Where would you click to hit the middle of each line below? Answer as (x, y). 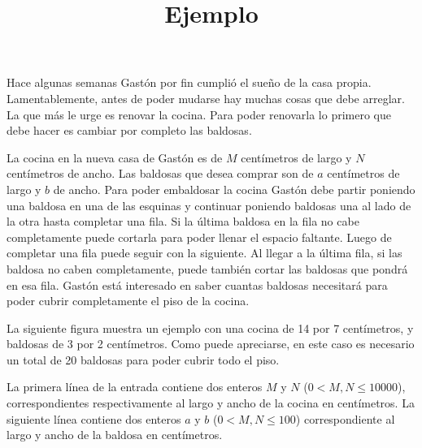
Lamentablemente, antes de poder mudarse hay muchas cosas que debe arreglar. (206, 98)
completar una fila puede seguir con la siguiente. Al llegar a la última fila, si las (204, 253)
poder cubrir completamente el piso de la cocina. (128, 301)
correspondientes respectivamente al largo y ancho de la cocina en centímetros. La (211, 403)
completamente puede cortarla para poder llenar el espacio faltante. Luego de (199, 237)
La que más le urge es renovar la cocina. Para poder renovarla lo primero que (199, 114)
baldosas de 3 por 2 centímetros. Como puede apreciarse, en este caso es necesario (211, 344)
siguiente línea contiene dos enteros (94, 418)
